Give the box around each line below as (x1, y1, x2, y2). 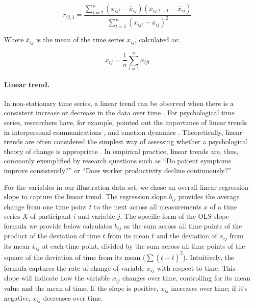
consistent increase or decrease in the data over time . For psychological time (4, 107, 235, 118)
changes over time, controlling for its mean (122, 273, 251, 283)
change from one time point (4, 201, 87, 211)
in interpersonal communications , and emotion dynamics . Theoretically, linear (4, 127, 242, 137)
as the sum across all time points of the (124, 220, 242, 230)
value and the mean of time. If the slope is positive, (4, 282, 159, 293)
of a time (210, 201, 237, 211)
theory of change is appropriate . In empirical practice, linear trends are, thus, (4, 146, 239, 156)
